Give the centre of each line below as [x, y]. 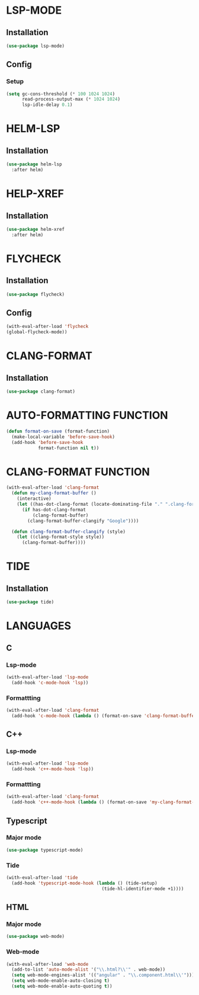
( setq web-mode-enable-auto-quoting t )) [62, 986]
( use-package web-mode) [36, 937]
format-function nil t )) [68, 448]
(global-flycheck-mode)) [37, 332]
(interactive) [34, 499]
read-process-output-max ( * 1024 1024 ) [71, 99]
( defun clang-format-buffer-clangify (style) [69, 531]
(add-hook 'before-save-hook [47, 442]
